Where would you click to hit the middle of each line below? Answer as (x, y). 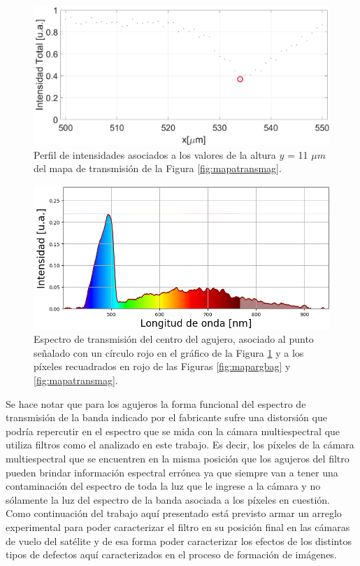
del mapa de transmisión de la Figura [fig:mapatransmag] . (158, 168)
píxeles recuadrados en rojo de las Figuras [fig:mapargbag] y (162, 366)
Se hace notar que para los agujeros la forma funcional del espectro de (156, 403)
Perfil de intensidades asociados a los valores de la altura (155, 154)
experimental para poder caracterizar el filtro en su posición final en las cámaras (178, 526)
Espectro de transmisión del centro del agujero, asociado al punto (174, 339)
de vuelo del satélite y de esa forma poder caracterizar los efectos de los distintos (179, 540)
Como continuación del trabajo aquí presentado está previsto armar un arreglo (174, 513)
